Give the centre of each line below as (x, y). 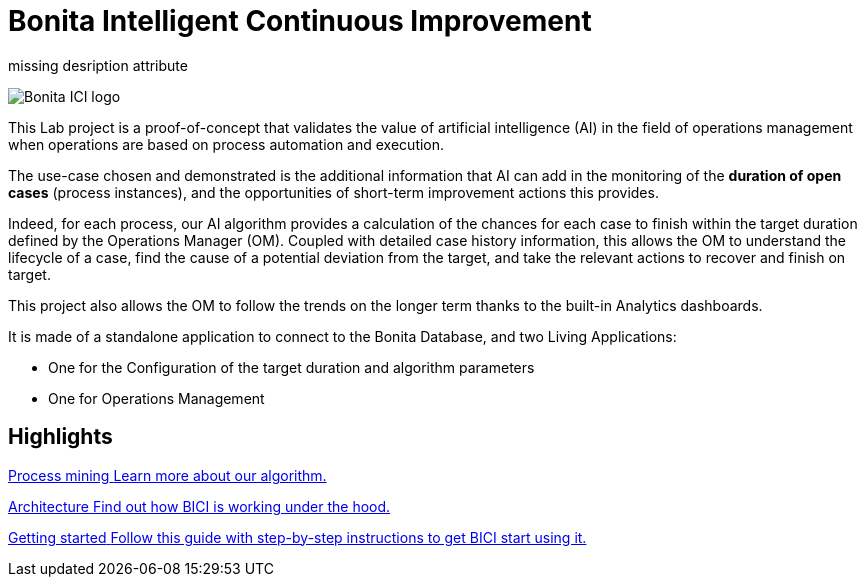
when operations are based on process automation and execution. (226, 144)
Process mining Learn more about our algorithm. (167, 475)
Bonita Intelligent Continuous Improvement (300, 21)
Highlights (60, 437)
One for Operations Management (156, 398)
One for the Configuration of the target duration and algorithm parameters (291, 367)
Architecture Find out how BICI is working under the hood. (199, 506)
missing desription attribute (98, 65)
